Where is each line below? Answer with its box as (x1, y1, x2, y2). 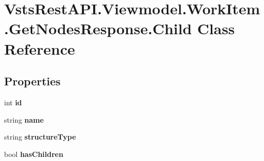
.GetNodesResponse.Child (4, 18, 192, 39)
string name (4, 114, 44, 125)
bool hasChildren (4, 148, 63, 159)
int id (4, 97, 22, 107)
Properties (4, 73, 61, 89)
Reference (4, 38, 75, 59)
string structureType (4, 131, 76, 142)
